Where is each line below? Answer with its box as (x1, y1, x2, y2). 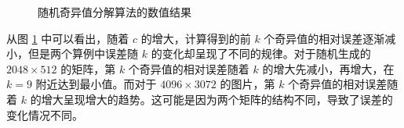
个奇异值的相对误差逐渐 (264, 30, 385, 46)
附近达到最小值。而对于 (35, 76, 157, 92)
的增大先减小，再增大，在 (262, 60, 395, 76)
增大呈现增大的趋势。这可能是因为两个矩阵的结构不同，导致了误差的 (41, 91, 393, 107)
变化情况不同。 (6, 106, 83, 123)
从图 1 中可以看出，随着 (6, 30, 129, 46)
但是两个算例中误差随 (27, 45, 138, 62)
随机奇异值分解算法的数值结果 (38, 4, 191, 20)
